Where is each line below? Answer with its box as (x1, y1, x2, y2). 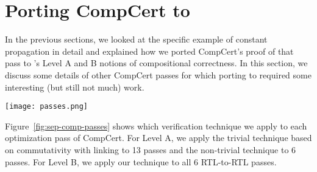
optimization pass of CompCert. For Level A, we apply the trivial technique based (5, 131, 312, 144)
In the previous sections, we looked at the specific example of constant (5, 33, 268, 46)
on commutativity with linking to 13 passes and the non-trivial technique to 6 (5, 143, 296, 156)
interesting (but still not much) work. (5, 80, 144, 93)
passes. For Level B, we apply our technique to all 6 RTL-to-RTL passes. (5, 155, 277, 168)
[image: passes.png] (5, 102, 88, 111)
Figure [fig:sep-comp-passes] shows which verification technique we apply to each (5, 119, 307, 132)
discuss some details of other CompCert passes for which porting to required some (5, 68, 312, 81)
